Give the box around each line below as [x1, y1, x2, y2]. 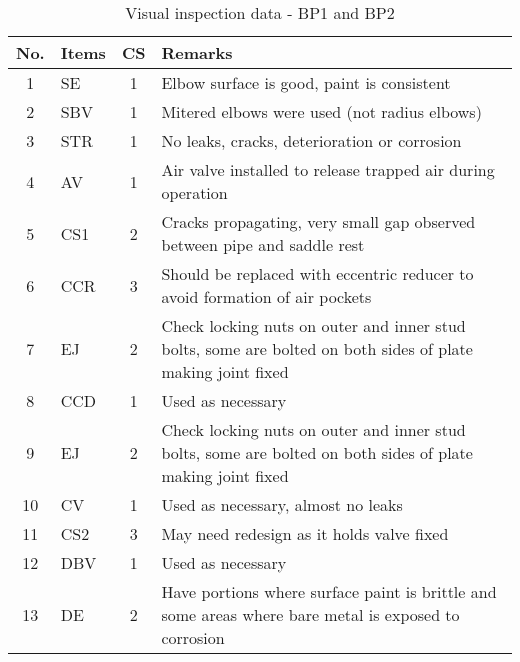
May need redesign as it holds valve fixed [161, 522, 449, 545]
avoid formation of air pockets [161, 285, 372, 308]
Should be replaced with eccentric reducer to [161, 262, 474, 285]
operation [161, 181, 228, 204]
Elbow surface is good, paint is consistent [161, 71, 451, 94]
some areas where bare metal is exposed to [161, 603, 460, 626]
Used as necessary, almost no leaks [161, 493, 403, 516]
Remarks [161, 41, 233, 64]
